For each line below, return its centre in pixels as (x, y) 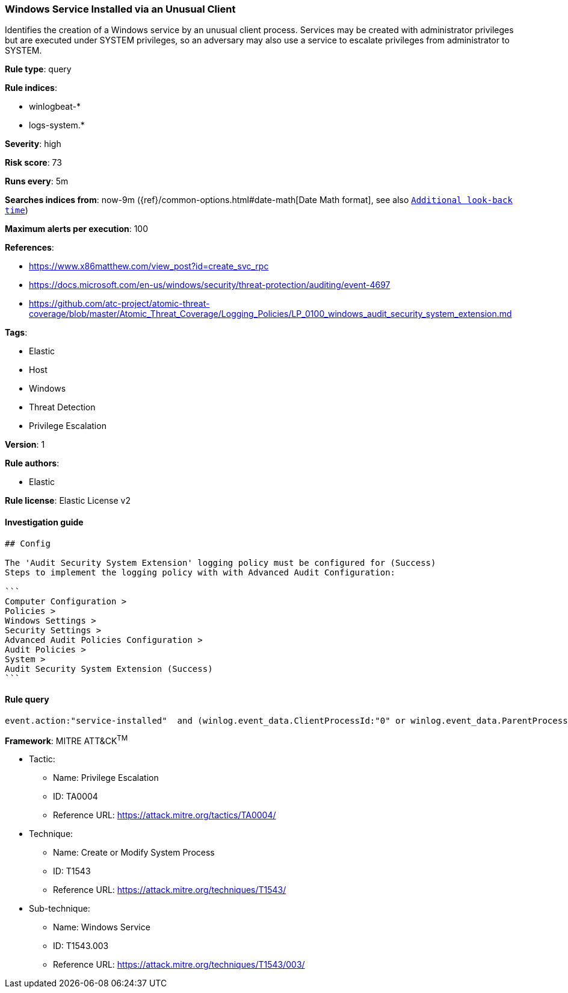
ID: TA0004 (76, 797)
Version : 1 (25, 445)
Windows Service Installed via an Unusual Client (120, 9)
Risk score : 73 (33, 163)
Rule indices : (31, 88)
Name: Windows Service (102, 927)
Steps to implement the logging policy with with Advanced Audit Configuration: (200, 572)
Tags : (16, 333)
